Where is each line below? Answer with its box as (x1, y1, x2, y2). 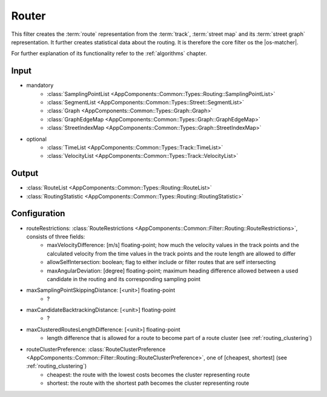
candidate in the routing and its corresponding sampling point (47, 275, 201, 282)
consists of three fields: (26, 232, 85, 240)
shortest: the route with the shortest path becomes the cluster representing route (47, 379, 249, 387)
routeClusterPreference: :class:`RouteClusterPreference (26, 345, 166, 353)
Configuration (11, 208, 65, 219)
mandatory (26, 82, 54, 89)
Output (11, 168, 39, 178)
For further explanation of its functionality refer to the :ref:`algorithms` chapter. (11, 50, 207, 57)
